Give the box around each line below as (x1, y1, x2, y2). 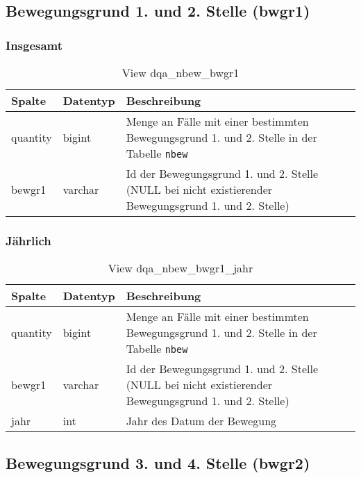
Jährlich (6, 231, 51, 249)
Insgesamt (6, 36, 63, 53)
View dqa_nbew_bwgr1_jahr (108, 260, 253, 277)
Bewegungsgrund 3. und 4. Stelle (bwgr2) (6, 452, 310, 473)
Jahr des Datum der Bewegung (126, 413, 277, 429)
